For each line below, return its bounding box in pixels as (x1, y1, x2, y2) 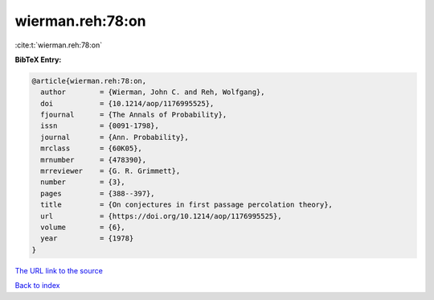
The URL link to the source (14, 265, 104, 275)
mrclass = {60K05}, (40, 144, 142, 153)
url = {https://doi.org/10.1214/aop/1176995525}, (40, 212, 282, 220)
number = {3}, (40, 178, 126, 187)
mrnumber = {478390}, (40, 155, 147, 164)
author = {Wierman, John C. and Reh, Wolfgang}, (40, 88, 265, 97)
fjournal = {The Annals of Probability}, (40, 110, 227, 120)
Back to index (14, 281, 60, 290)
